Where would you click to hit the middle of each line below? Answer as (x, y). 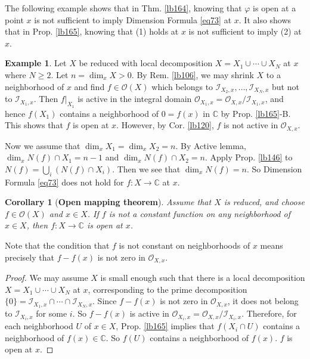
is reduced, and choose (264, 202)
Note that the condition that (57, 245)
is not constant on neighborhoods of (185, 245)
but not (286, 86)
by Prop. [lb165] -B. (256, 113)
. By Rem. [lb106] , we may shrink (193, 74)
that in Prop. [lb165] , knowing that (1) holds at (92, 31)
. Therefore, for (269, 313)
